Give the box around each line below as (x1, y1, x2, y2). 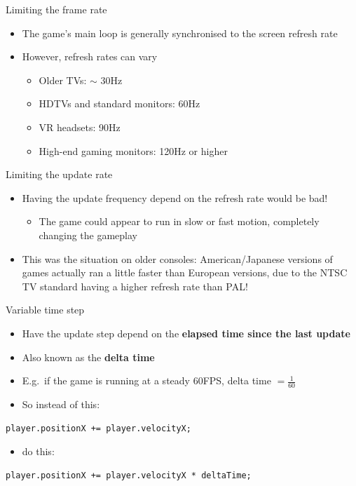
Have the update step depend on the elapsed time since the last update (22, 325, 350, 340)
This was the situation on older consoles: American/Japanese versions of (22, 251, 333, 266)
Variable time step (6, 302, 85, 317)
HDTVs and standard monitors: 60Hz (39, 96, 200, 111)
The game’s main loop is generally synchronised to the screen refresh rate (22, 25, 338, 40)
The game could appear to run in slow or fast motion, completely (39, 214, 320, 229)
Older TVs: (39, 72, 87, 87)
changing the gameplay (39, 227, 137, 242)
